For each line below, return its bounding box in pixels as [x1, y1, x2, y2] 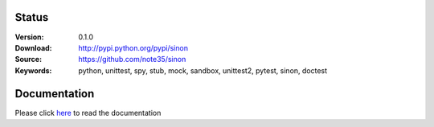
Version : [14, 32, 44, 42]
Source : [14, 55, 43, 64]
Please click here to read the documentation [14, 108, 162, 117]
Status [14, 10, 49, 24]
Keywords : [14, 65, 52, 76]
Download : [14, 43, 52, 52]
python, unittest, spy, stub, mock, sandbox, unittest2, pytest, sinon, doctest [78, 65, 328, 76]
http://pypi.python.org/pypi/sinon [78, 43, 189, 52]
